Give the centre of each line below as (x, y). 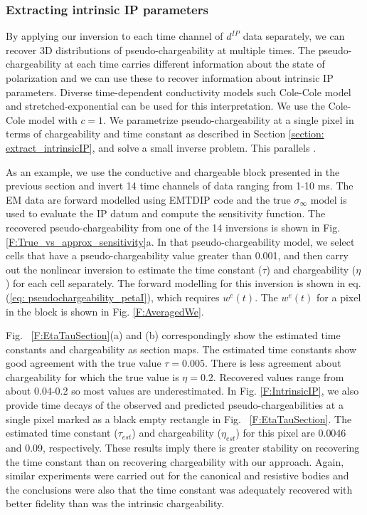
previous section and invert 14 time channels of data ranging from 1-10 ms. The (180, 186)
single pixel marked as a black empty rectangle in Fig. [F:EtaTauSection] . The (179, 418)
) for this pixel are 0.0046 (291, 433)
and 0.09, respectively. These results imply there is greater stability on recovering (183, 448)
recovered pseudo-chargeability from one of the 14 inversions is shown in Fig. (173, 227)
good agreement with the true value (84, 363)
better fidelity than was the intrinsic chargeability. (115, 503)
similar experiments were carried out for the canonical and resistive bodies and (177, 475)
